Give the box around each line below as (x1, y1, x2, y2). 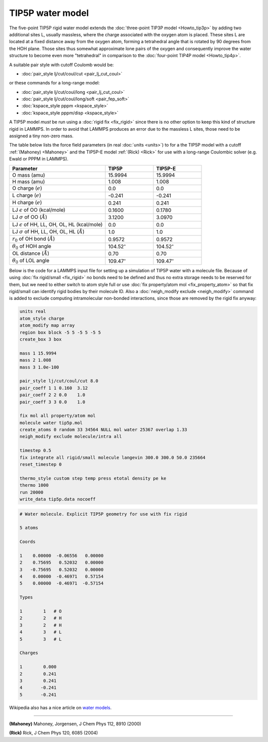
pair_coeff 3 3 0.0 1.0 (19, 399, 85, 405)
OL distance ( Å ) (12, 250, 50, 257)
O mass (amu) (12, 171, 45, 178)
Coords (19, 539, 36, 545)
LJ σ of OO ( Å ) (12, 214, 47, 221)
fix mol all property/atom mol (19, 413, 96, 419)
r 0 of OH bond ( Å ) (12, 235, 55, 243)
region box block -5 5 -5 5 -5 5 (19, 329, 101, 335)
